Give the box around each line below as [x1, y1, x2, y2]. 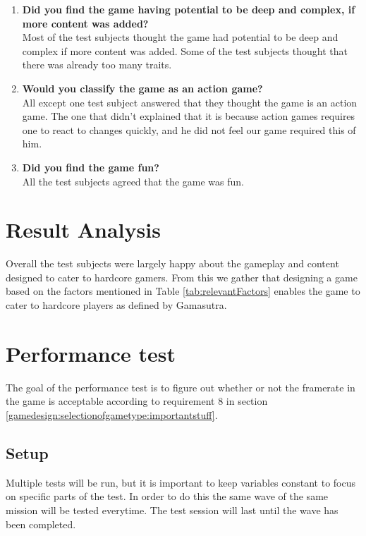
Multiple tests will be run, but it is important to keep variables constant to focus [6, 475, 356, 489]
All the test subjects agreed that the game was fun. [22, 173, 244, 188]
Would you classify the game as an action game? [22, 80, 263, 95]
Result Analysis [6, 215, 161, 244]
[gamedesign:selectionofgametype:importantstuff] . [6, 407, 218, 422]
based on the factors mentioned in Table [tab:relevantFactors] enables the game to [6, 284, 360, 298]
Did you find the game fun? [22, 159, 159, 174]
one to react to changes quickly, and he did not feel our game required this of [22, 122, 356, 137]
